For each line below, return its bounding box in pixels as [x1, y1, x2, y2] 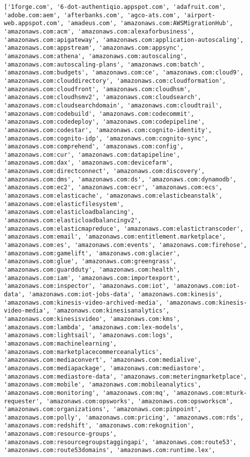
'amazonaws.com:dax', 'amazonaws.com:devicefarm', [4, 159, 173, 167]
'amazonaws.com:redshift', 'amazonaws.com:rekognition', [4, 422, 194, 429]
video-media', [4, 307, 50, 315]
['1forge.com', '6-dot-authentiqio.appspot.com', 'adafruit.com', [4, 3, 226, 10]
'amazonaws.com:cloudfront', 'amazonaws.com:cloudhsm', [4, 85, 191, 93]
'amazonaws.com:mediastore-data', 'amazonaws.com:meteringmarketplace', [4, 373, 247, 380]
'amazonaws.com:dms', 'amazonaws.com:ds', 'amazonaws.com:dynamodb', [4, 176, 237, 183]
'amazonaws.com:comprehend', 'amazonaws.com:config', [4, 143, 184, 150]
